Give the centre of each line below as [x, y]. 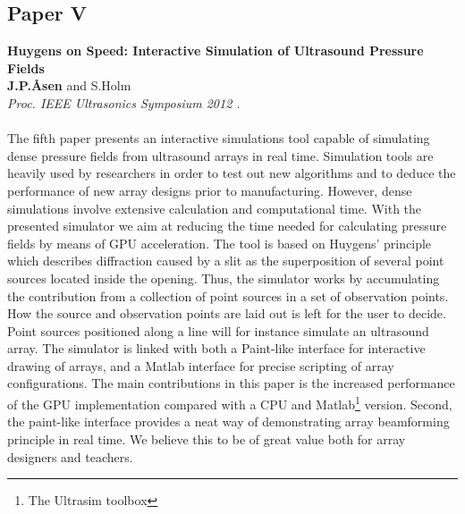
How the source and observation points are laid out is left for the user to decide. [227, 313]
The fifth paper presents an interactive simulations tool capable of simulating [219, 138]
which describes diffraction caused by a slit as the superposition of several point [226, 261]
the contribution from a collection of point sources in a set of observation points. [228, 295]
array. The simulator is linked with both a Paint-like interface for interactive [216, 348]
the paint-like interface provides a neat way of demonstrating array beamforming [228, 421]
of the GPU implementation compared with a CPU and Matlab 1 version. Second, [230, 403]
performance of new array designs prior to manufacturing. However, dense [210, 190]
